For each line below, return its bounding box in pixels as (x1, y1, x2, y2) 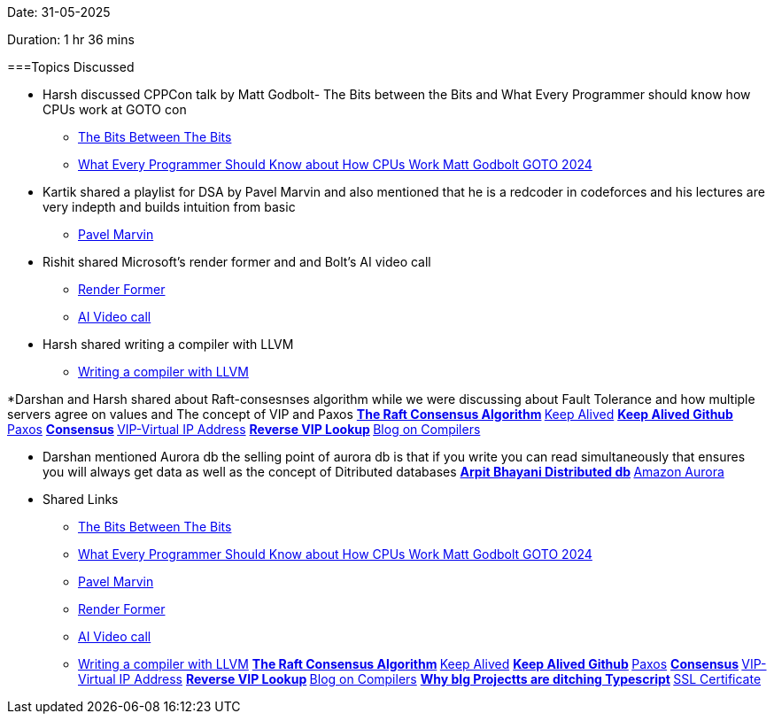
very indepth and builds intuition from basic (43, 199, 296, 214)
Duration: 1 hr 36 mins (7, 32, 135, 47)
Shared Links (43, 492, 119, 507)
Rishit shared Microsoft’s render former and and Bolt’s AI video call (43, 254, 431, 269)
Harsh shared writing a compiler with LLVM (43, 337, 294, 352)
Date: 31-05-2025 (7, 4, 111, 19)
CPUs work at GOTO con (43, 102, 187, 117)
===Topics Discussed (7, 59, 135, 74)
